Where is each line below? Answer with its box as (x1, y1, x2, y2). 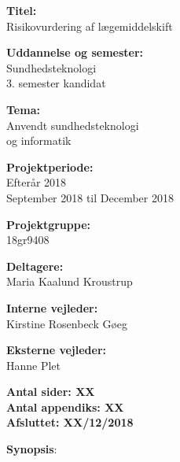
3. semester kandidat (6, 75, 106, 91)
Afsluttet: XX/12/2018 (6, 414, 134, 431)
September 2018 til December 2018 (6, 189, 174, 205)
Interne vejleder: (6, 299, 98, 316)
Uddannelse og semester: (6, 44, 144, 61)
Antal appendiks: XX (6, 398, 124, 415)
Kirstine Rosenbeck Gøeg (6, 315, 128, 331)
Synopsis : (6, 441, 57, 457)
